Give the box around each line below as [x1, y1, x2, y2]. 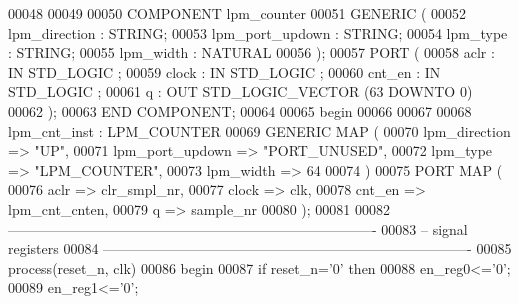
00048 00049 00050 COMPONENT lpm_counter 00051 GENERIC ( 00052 [8, 3, 467, 23]
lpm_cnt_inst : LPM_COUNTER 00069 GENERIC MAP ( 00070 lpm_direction [8, 120, 511, 141]
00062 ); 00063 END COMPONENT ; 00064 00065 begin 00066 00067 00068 [8, 100, 472, 121]
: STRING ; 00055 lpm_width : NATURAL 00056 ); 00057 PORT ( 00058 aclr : [8, 42, 495, 63]
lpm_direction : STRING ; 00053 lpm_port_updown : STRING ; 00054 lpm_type [8, 22, 508, 43]
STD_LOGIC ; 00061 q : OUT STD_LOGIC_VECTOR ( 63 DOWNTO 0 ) [8, 81, 473, 102]
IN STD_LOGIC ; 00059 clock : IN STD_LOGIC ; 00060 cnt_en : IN [8, 61, 441, 82]
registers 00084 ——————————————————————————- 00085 [8, 238, 512, 259]
